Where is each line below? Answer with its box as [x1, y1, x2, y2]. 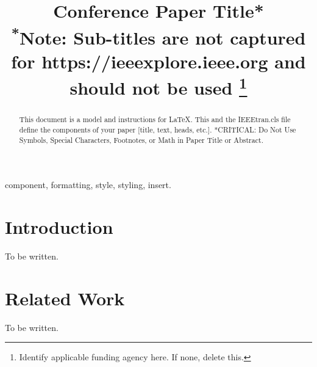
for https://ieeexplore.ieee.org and [11, 48, 306, 73]
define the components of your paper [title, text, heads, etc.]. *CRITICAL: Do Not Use [19, 125, 296, 135]
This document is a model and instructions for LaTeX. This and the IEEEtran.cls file [19, 114, 291, 125]
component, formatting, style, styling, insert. [5, 178, 171, 191]
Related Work [5, 285, 125, 310]
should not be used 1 [69, 73, 248, 100]
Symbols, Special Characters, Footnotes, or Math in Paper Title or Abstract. [19, 134, 263, 145]
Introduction [5, 214, 113, 239]
